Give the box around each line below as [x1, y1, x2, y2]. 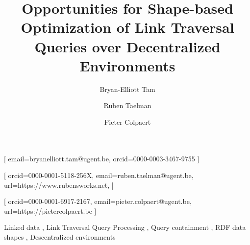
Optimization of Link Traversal [21, 17, 234, 37]
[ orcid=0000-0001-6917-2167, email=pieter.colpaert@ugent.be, [4, 196, 192, 206]
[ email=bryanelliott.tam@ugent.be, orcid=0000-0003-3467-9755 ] [4, 154, 200, 164]
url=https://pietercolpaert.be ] [4, 205, 97, 216]
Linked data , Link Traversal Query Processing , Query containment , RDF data [4, 222, 246, 232]
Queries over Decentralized [34, 36, 221, 56]
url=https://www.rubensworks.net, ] [4, 179, 114, 190]
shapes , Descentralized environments [4, 232, 116, 242]
